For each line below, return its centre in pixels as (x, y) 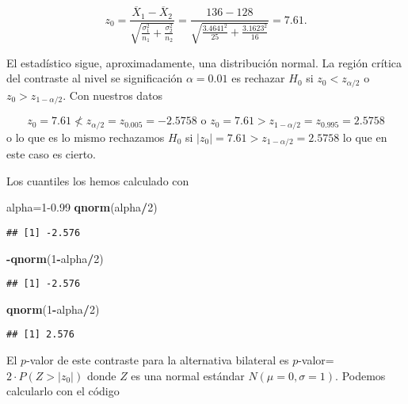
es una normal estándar (188, 375)
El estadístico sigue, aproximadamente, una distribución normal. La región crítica (204, 62)
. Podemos (360, 375)
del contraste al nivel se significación (95, 78)
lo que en (365, 137)
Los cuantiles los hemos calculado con (98, 180)
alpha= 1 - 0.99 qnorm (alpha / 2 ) (82, 207)
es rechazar (258, 78)
